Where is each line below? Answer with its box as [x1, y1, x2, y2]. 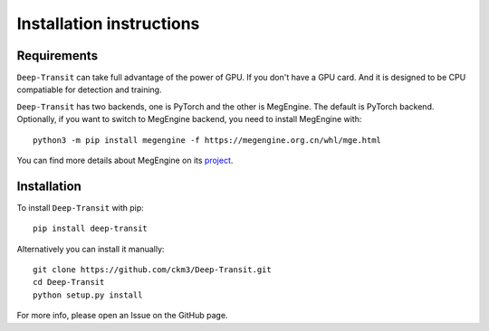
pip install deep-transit [33, 223, 149, 234]
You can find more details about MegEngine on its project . [16, 155, 234, 166]
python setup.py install [33, 289, 143, 300]
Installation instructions [16, 14, 200, 33]
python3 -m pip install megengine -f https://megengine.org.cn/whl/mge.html [33, 135, 382, 145]
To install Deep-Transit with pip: [16, 202, 144, 213]
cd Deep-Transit [33, 277, 105, 288]
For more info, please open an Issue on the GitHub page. [16, 310, 228, 321]
